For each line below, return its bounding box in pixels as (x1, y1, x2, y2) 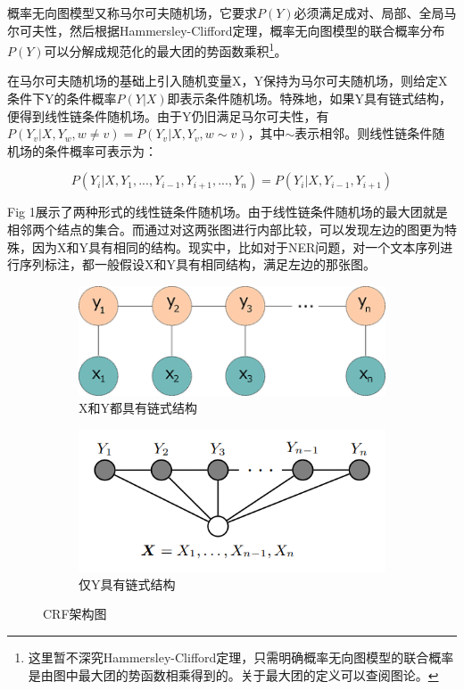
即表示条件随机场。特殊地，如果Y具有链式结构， (167, 89, 452, 108)
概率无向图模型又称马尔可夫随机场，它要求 (7, 4, 257, 21)
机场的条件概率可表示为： (7, 141, 157, 160)
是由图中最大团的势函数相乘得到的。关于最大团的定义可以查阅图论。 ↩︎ (28, 665, 439, 684)
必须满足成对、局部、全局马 (294, 4, 457, 21)
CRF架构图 (43, 604, 107, 623)
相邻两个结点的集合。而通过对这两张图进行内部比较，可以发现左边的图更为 (7, 220, 444, 238)
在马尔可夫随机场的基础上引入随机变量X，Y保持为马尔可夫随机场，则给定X (7, 71, 448, 90)
